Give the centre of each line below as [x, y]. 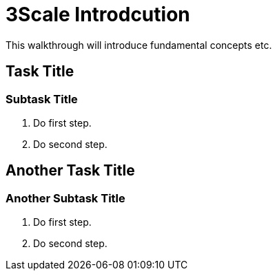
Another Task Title [70, 171]
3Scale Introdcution [98, 14]
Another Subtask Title [65, 198]
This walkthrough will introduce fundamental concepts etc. [139, 45]
